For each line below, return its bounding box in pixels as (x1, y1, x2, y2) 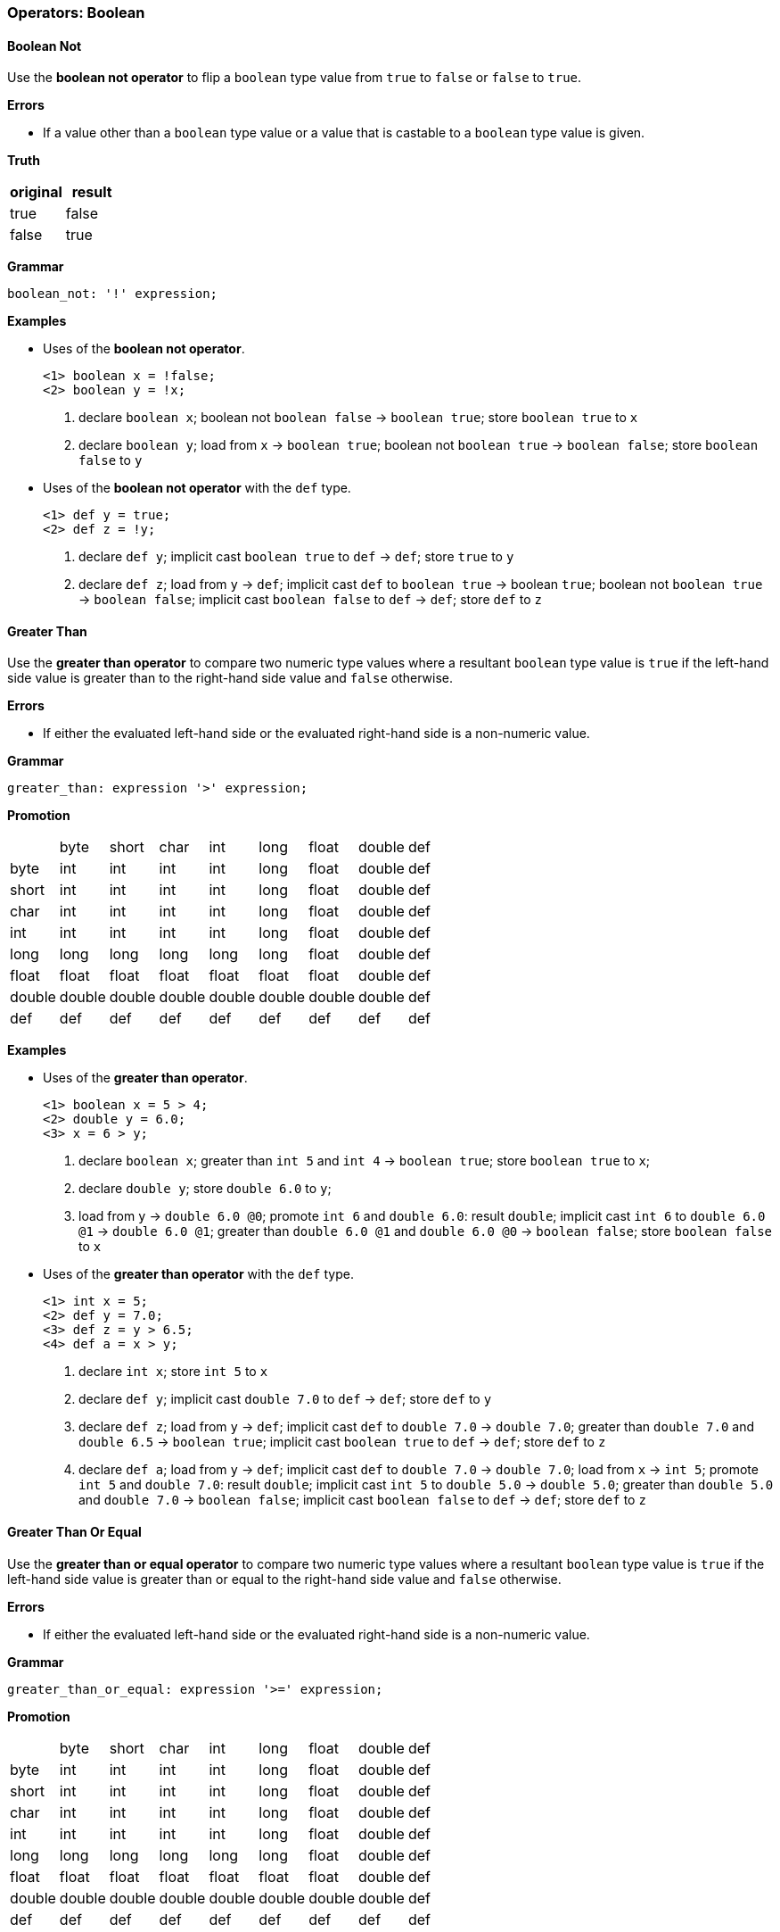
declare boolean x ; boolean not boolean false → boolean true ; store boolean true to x (78, 410, 638, 426)
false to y (78, 452, 143, 468)
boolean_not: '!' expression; (7, 286, 218, 302)
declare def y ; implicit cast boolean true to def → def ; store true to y (78, 549, 514, 565)
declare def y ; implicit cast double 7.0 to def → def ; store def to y (78, 1391, 492, 1407)
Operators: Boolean (7, 4, 145, 21)
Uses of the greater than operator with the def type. (43, 1266, 354, 1282)
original (10, 183, 62, 202)
